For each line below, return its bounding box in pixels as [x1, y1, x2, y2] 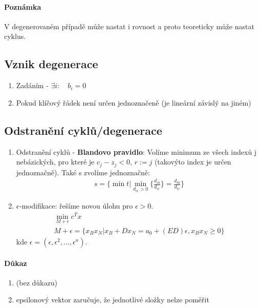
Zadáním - [16, 80, 49, 91]
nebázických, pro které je [16, 156, 95, 167]
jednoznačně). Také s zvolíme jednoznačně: [16, 167, 150, 177]
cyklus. [4, 31, 26, 42]
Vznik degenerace [4, 56, 98, 72]
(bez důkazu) [16, 277, 57, 288]
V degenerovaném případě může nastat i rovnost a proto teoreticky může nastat [4, 20, 254, 31]
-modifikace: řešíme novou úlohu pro [19, 200, 133, 211]
